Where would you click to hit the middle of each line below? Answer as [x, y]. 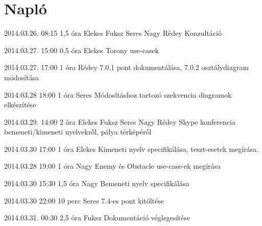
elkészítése [20, 105]
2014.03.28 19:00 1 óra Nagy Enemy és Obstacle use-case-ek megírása [113, 166]
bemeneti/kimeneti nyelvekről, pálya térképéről [78, 132]
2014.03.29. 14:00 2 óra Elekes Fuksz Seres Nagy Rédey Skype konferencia [120, 121]
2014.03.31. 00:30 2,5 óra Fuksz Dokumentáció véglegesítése [97, 218]
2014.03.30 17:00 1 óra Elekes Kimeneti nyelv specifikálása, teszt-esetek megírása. [132, 149]
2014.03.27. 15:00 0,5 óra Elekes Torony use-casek [82, 50]
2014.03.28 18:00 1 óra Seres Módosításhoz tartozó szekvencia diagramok [118, 94]
